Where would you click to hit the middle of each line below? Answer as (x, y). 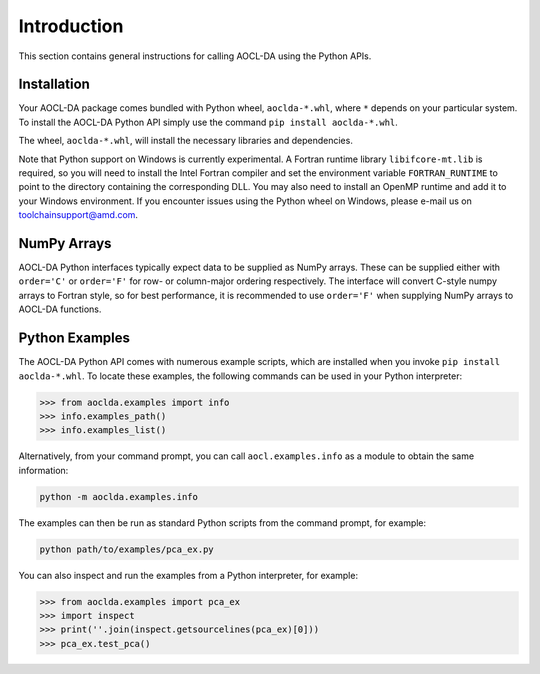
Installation (54, 84)
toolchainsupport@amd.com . (78, 215)
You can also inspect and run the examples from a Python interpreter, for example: (188, 575)
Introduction (71, 26)
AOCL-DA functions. (60, 309)
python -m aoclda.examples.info (119, 496)
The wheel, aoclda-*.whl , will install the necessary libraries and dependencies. (186, 141)
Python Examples (74, 338)
